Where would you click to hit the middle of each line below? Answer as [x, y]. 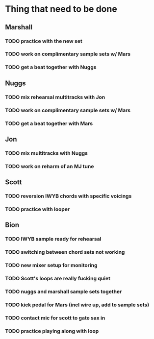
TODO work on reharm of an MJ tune [50, 166]
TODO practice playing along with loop [52, 331]
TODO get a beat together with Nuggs [51, 67]
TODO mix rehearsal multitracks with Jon [55, 97]
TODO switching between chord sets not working [65, 252]
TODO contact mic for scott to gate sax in [55, 318]
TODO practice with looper [38, 209]
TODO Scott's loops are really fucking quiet [58, 279]
